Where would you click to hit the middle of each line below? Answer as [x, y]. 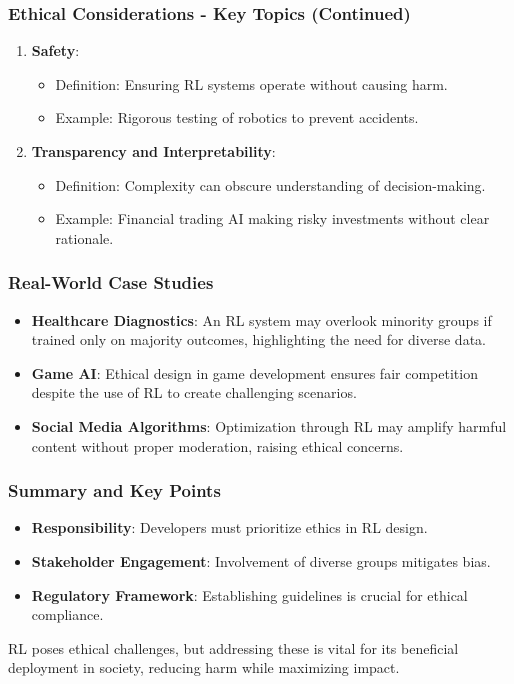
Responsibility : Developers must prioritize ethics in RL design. [229, 527]
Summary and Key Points [114, 490]
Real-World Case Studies [111, 282]
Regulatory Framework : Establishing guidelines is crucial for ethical [249, 594]
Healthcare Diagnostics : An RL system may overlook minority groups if [261, 319]
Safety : [55, 50]
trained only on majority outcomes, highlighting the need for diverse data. [258, 339]
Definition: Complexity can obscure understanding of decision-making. [270, 184]
